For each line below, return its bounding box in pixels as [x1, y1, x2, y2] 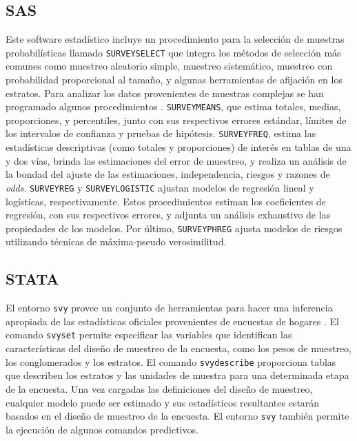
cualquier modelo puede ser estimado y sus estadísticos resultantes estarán [6, 395, 320, 409]
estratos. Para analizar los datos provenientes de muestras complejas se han [6, 85, 324, 100]
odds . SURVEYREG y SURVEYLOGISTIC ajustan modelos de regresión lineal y [6, 180, 314, 194]
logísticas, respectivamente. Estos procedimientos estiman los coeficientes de [6, 194, 326, 208]
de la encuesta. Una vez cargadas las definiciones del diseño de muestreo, [6, 381, 313, 396]
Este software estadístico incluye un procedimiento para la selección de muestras [6, 32, 345, 46]
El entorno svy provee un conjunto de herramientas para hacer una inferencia [6, 300, 333, 315]
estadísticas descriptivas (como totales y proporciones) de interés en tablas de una [6, 140, 351, 154]
